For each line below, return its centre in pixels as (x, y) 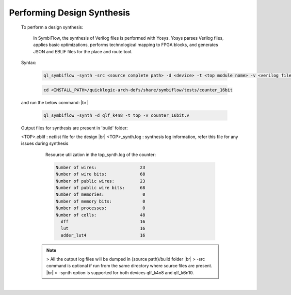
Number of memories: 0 (100, 194)
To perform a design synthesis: (52, 27)
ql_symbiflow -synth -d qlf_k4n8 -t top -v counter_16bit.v (116, 115)
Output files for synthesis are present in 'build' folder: (74, 128)
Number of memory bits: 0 (100, 201)
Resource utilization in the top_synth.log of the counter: (101, 155)
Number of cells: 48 (100, 215)
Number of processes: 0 (100, 208)
